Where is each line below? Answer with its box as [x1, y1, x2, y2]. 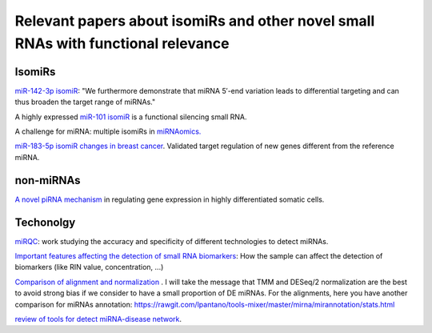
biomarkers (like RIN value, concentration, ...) [14, 263, 164, 272]
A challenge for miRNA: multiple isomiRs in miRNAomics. [14, 126, 202, 136]
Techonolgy [14, 215, 76, 229]
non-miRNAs [14, 173, 81, 187]
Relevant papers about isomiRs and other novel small [14, 12, 375, 30]
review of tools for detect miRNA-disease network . [14, 314, 182, 323]
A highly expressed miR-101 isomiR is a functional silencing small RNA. [14, 112, 247, 122]
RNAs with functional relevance [14, 34, 230, 52]
